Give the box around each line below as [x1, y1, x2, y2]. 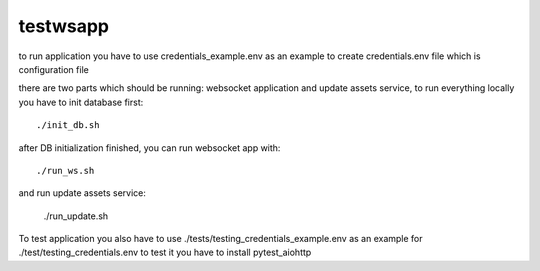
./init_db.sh [36, 120, 100, 131]
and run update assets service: [18, 187, 147, 199]
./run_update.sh [43, 210, 109, 222]
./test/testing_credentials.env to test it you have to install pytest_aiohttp [18, 246, 312, 259]
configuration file [18, 63, 89, 75]
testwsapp [18, 15, 110, 37]
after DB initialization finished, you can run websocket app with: [18, 141, 281, 154]
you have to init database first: [18, 96, 144, 108]
